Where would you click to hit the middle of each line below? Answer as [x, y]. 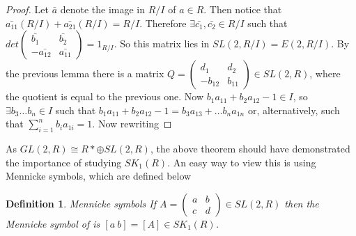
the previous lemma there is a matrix [85, 73]
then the [302, 203]
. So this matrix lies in [162, 44]
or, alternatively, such [294, 110]
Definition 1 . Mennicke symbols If [81, 203]
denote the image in [103, 9]
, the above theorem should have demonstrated [250, 149]
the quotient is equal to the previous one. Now [105, 96]
